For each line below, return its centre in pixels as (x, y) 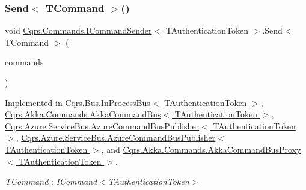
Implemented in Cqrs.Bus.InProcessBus (78, 102)
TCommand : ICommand (51, 181)
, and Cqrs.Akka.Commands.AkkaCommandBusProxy (201, 149)
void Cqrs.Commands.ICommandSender (78, 30)
